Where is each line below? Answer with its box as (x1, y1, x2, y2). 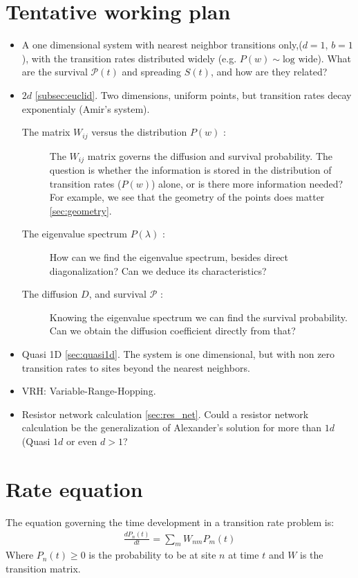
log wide (282, 54, 318, 64)
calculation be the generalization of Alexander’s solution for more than (21, 420, 321, 435)
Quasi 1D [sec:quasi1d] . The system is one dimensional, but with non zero (21, 346, 335, 361)
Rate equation (6, 474, 143, 503)
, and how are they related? (210, 64, 328, 79)
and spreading (122, 64, 182, 79)
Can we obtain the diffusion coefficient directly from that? (49, 323, 296, 338)
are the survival (21, 64, 88, 79)
